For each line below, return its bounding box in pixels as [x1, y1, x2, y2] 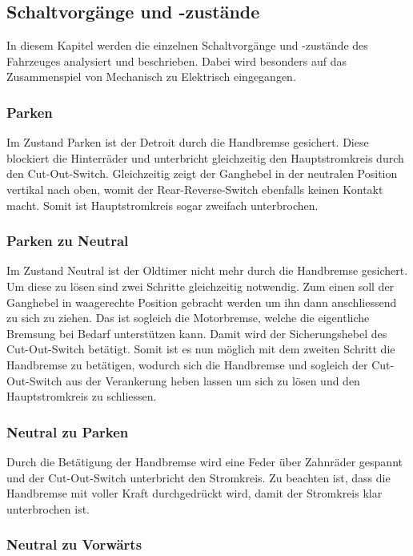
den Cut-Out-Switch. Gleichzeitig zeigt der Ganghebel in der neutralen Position [6, 165, 398, 182]
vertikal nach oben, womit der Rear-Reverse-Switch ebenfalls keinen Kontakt [6, 180, 383, 197]
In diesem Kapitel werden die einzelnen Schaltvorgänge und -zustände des [6, 37, 368, 54]
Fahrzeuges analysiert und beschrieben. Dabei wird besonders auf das [6, 52, 347, 69]
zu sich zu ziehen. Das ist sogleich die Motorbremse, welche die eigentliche [6, 309, 370, 326]
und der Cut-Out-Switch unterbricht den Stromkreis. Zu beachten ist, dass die [6, 469, 391, 485]
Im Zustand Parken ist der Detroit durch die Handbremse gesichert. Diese [6, 134, 369, 151]
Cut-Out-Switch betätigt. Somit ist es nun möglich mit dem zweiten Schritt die [6, 340, 395, 357]
